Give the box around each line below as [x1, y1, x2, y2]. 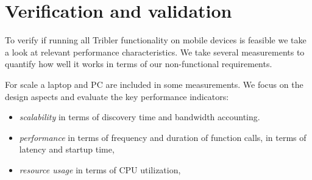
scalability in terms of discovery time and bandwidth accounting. [19, 110, 260, 123]
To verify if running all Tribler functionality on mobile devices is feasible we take [5, 34, 307, 46]
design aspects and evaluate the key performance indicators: [5, 90, 229, 103]
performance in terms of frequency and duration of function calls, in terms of [19, 131, 307, 143]
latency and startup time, [19, 143, 115, 156]
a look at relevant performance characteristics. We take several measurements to [5, 45, 305, 58]
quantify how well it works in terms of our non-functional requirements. [5, 57, 272, 70]
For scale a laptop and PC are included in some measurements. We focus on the [5, 77, 303, 90]
